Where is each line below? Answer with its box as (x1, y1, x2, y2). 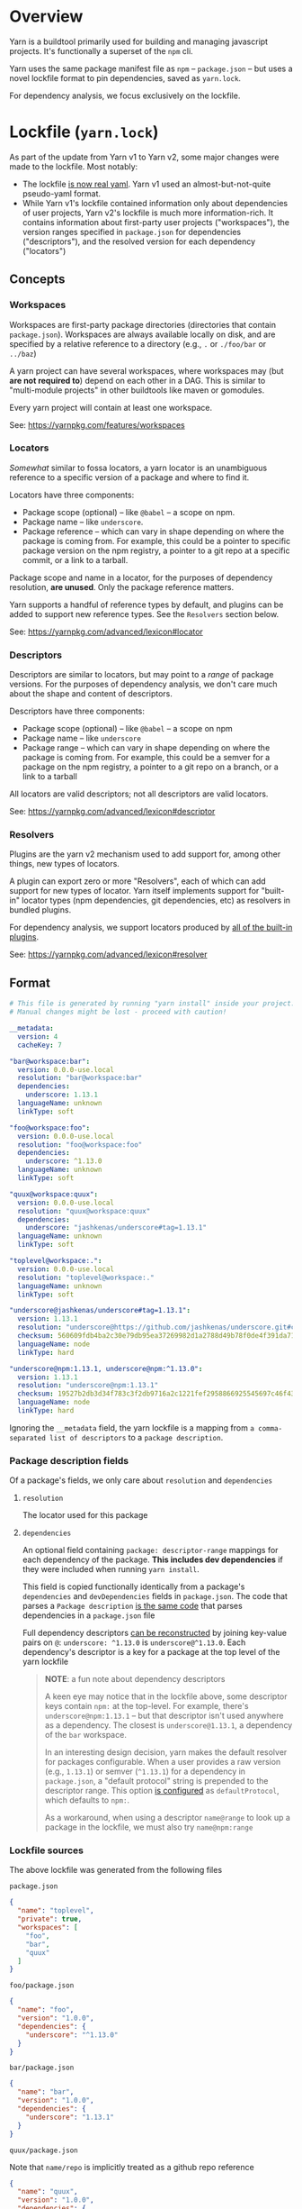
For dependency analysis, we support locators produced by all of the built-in (9, 922, 293, 933)
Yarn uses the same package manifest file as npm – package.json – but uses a (9, 63, 294, 74)
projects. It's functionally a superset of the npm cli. (9, 45, 193, 56)
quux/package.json (9, 2146, 78, 2155)
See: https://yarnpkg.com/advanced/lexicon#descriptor (9, 806, 216, 817)
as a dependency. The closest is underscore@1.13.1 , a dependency (44, 1720, 293, 1731)
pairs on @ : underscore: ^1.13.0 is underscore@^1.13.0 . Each (22, 1637, 246, 1648)
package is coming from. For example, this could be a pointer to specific (22, 535, 290, 546)
